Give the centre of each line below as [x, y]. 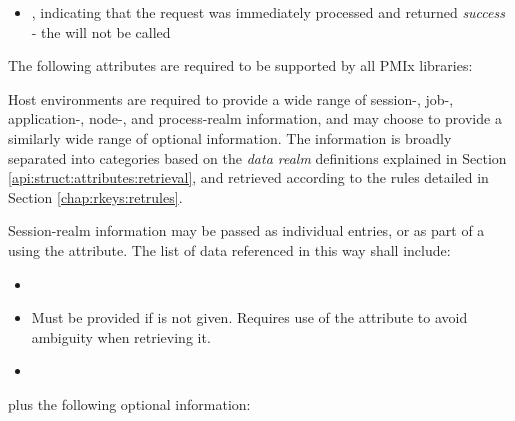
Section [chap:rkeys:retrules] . [95, 196]
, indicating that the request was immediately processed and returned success [268, 12]
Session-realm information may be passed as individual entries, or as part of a [246, 230]
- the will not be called [101, 31]
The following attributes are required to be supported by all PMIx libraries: [240, 65]
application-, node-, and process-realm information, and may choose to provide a [255, 118]
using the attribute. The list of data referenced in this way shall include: [229, 249]
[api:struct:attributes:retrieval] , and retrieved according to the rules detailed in [248, 177]
